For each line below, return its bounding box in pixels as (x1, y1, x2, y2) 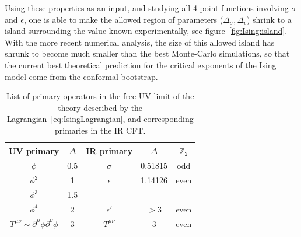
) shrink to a (246, 13, 292, 25)
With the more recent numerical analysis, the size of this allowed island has (5, 36, 275, 48)
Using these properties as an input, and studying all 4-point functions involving (5, 2, 289, 13)
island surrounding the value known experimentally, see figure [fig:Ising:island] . (5, 25, 288, 37)
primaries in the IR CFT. (55, 124, 146, 136)
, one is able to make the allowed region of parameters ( (23, 13, 223, 25)
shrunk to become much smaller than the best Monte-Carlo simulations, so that (5, 47, 290, 60)
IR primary (86, 144, 133, 156)
